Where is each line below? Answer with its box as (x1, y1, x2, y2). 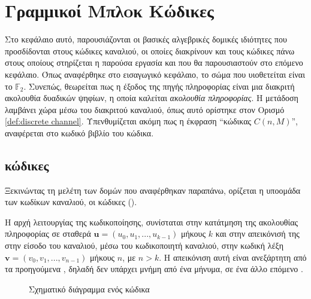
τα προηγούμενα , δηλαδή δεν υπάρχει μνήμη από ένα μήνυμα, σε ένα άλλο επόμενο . (5, 263, 303, 275)
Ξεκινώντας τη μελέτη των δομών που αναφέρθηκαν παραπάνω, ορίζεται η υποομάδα (5, 184, 301, 196)
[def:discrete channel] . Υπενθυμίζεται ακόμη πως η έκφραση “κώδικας (5, 115, 252, 127)
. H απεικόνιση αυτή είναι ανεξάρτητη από (159, 251, 307, 263)
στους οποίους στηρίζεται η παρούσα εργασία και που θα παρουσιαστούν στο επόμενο (5, 56, 303, 69)
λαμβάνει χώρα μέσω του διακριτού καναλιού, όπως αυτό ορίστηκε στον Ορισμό (5, 103, 285, 115)
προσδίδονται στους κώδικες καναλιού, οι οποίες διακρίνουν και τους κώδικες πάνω (5, 44, 295, 57)
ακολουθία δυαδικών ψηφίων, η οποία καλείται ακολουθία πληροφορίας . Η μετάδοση (5, 91, 298, 104)
